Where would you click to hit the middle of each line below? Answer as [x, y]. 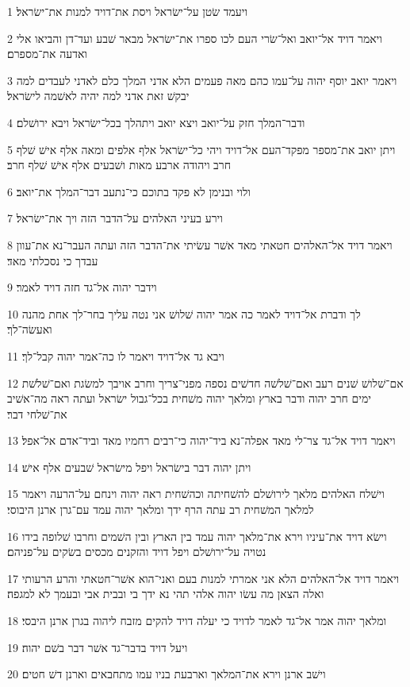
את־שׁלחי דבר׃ [37, 413]
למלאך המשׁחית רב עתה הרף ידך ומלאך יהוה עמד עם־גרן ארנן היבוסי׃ [161, 509]
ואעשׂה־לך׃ [30, 329]
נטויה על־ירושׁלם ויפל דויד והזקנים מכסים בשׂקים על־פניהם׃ [137, 552]
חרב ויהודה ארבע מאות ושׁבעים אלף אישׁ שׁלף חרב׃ [119, 165]
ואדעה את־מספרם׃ [47, 54]
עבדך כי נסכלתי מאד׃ [53, 260]
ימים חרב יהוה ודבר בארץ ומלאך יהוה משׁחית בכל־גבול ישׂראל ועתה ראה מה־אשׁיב [189, 398]
